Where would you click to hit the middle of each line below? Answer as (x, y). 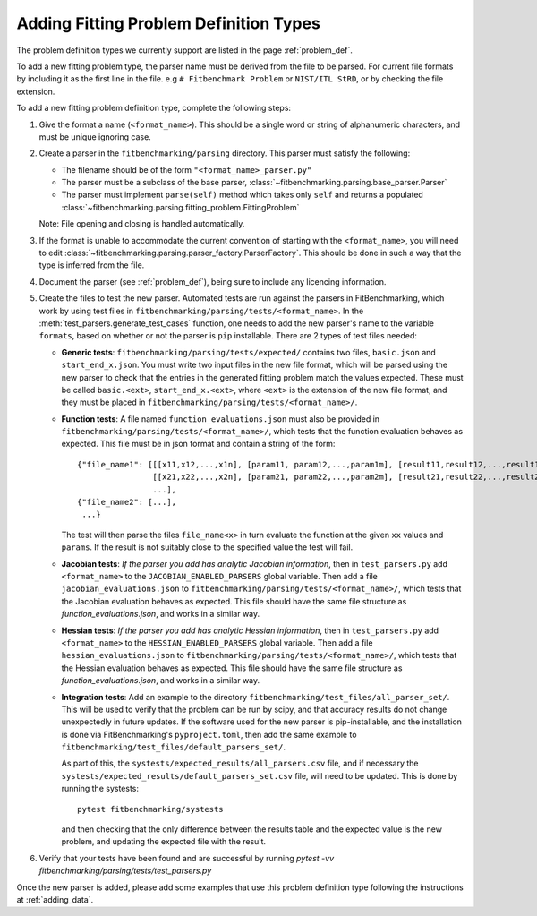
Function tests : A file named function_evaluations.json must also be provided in (221, 419)
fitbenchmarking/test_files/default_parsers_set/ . (174, 747)
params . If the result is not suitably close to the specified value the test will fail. (207, 547)
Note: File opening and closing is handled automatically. (142, 224)
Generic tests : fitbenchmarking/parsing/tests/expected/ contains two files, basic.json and (248, 352)
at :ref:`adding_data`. (55, 899)
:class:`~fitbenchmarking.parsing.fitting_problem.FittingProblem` (180, 207)
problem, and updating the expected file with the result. (164, 842)
